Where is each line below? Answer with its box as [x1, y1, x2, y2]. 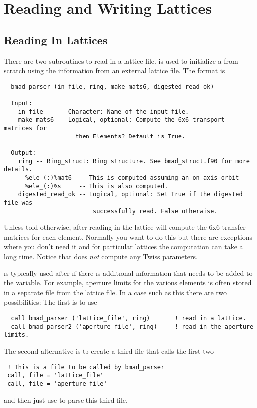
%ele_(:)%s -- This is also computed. [25, 182, 168, 190]
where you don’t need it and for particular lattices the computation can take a [4, 241, 243, 252]
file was [4, 199, 33, 206]
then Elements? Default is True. [75, 133, 186, 140]
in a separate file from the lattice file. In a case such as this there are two [4, 287, 227, 297]
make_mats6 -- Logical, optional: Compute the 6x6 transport [18, 116, 225, 124]
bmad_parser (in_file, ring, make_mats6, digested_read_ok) [11, 83, 214, 90]
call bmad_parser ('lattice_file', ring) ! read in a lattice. [11, 315, 246, 322]
